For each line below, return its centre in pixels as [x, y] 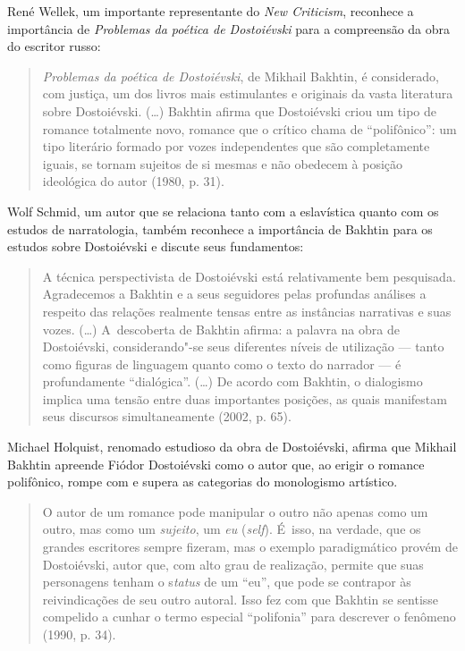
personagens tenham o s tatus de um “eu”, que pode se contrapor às [227, 582]
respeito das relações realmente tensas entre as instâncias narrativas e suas [247, 311]
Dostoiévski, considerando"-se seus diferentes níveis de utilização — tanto [243, 347]
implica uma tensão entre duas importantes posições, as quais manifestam [245, 398]
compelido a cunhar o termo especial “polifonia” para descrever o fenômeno [249, 617]
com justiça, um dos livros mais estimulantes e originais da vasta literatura [248, 93]
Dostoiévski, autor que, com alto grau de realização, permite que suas [233, 564]
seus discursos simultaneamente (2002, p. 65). [167, 416]
